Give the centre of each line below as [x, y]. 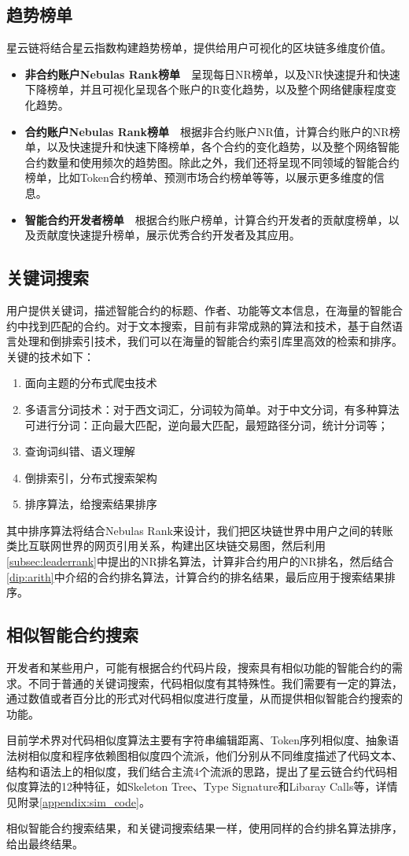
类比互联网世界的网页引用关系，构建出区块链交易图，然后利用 [166, 546]
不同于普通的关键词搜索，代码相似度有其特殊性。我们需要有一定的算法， [215, 683]
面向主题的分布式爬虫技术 [91, 383]
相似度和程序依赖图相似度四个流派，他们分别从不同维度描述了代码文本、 [215, 756]
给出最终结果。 [45, 843]
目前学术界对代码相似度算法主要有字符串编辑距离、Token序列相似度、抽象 [197, 740]
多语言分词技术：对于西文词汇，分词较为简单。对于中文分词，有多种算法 [212, 409]
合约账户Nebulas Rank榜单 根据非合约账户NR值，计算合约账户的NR [207, 131]
